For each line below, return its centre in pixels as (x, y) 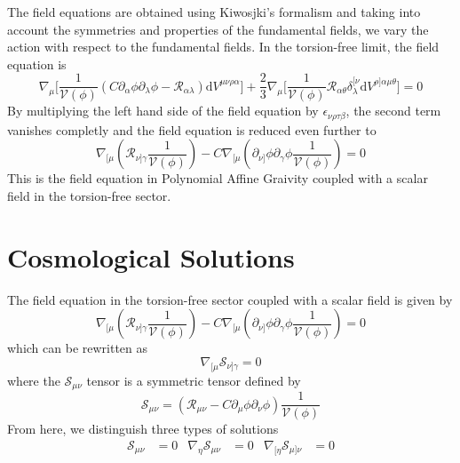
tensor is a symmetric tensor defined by (194, 380)
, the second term (393, 111)
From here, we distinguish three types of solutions (143, 429)
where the (34, 380)
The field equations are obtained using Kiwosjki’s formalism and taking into (214, 12)
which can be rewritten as (78, 348)
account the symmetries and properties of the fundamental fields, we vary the (218, 29)
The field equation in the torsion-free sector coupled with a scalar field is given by (230, 299)
